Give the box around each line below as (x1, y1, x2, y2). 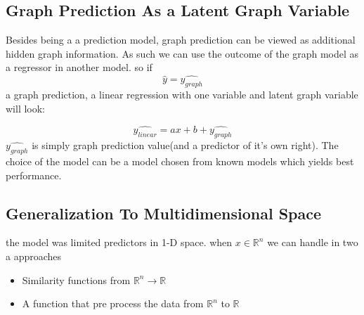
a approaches (6, 248, 62, 263)
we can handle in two (267, 235, 358, 250)
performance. (6, 167, 62, 182)
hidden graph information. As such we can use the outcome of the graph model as (6, 46, 359, 60)
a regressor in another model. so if (6, 60, 152, 75)
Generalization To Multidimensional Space (6, 202, 322, 224)
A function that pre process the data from (22, 296, 204, 311)
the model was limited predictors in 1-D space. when (6, 235, 233, 250)
